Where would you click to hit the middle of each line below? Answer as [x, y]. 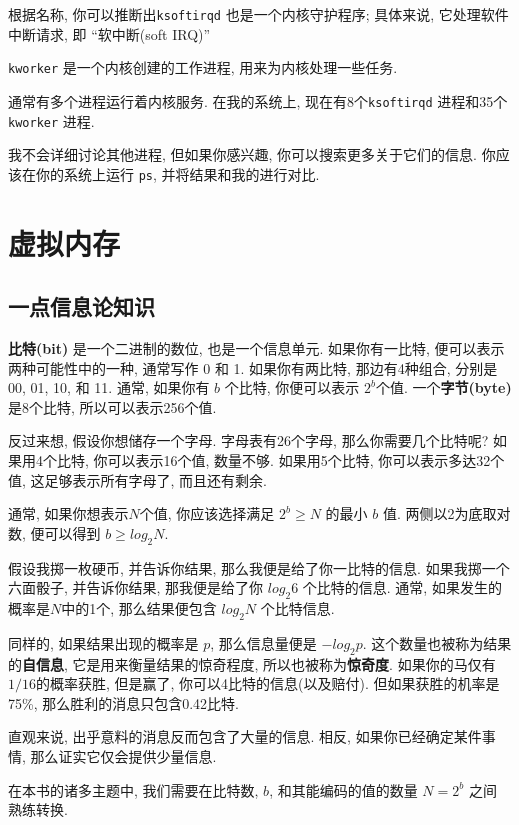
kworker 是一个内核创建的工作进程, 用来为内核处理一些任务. [203, 67]
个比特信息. [297, 607]
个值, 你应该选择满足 [207, 513]
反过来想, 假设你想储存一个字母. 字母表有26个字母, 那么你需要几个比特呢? [248, 440]
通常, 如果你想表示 [68, 513]
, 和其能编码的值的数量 [343, 789]
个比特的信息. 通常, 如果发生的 [402, 587]
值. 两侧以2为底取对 [446, 513]
